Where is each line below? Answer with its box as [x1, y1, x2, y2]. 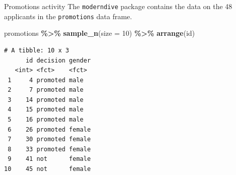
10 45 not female [4, 165, 91, 173]
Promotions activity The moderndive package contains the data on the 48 [4, 1, 232, 11]
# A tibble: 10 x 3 [4, 46, 69, 54]
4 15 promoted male [8, 106, 84, 113]
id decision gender [25, 56, 91, 64]
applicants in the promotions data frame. [4, 11, 132, 21]
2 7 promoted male [8, 86, 84, 94]
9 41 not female [8, 155, 91, 163]
